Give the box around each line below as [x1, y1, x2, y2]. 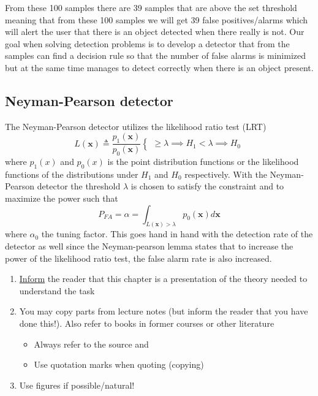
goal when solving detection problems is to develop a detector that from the [5, 37, 290, 50]
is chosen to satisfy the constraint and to [131, 180, 284, 192]
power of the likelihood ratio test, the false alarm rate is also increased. [5, 251, 272, 264]
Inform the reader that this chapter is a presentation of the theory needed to [19, 272, 308, 285]
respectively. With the [184, 167, 267, 180]
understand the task [19, 284, 95, 297]
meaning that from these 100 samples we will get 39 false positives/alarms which [5, 13, 308, 26]
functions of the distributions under [5, 167, 138, 180]
